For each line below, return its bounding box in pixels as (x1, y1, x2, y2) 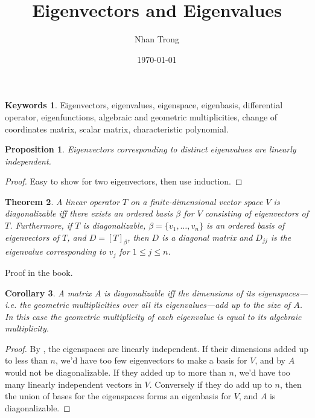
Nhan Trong (135, 33, 179, 45)
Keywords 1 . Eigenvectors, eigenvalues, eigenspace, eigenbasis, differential (5, 99, 283, 111)
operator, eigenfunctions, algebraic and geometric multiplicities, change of (5, 110, 278, 123)
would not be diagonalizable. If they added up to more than (5, 366, 226, 379)
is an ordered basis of (206, 219, 285, 232)
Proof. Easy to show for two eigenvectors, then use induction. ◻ (5, 175, 243, 188)
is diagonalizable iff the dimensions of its (104, 286, 255, 299)
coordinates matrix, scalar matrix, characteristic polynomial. (5, 122, 229, 135)
